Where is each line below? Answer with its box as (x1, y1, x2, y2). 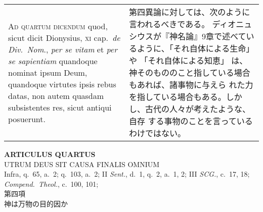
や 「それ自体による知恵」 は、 (129, 55, 248, 66)
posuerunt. (8, 113, 46, 125)
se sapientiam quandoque (8, 55, 98, 67)
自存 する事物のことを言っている (129, 115, 253, 127)
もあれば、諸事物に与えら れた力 (129, 79, 253, 90)
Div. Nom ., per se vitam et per (8, 43, 117, 55)
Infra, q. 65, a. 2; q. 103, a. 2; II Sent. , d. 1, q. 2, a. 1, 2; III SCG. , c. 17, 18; (4, 169, 250, 179)
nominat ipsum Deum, (8, 66, 87, 78)
